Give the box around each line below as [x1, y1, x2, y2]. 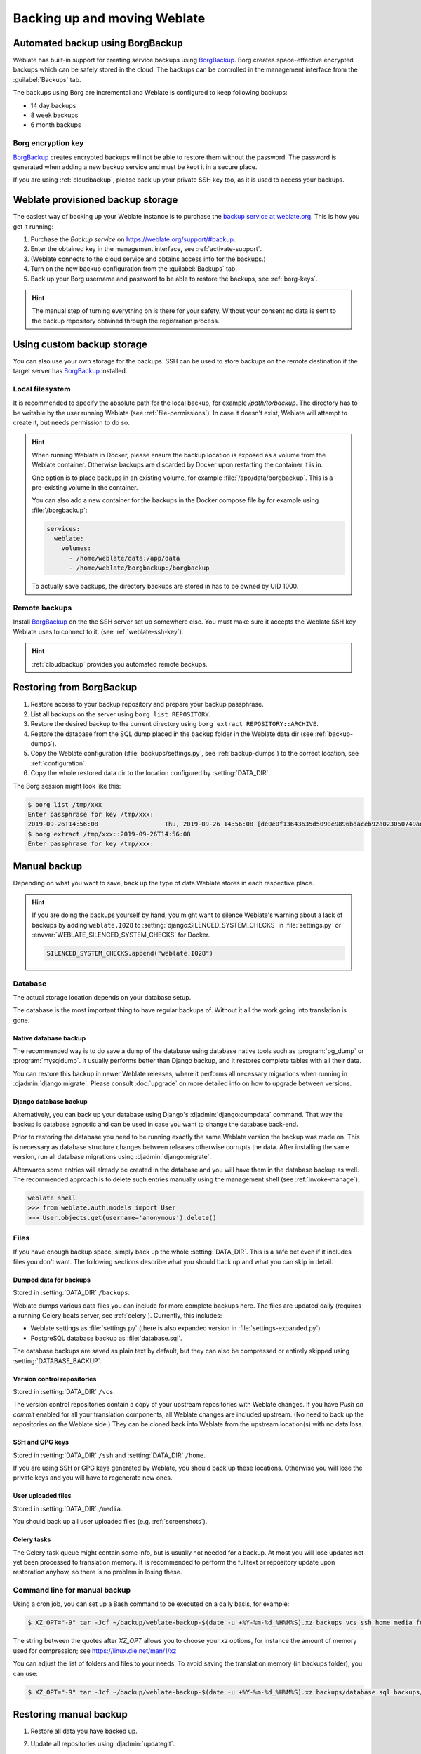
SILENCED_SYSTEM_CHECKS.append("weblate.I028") [46, 949, 213, 958]
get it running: [13, 222, 54, 231]
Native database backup [13, 1033, 86, 1042]
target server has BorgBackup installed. [13, 367, 128, 375]
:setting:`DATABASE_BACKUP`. [13, 1356, 102, 1365]
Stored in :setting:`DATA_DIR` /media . [13, 1504, 123, 1513]
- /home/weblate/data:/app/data [69, 554, 180, 562]
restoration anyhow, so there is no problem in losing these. [13, 1568, 182, 1576]
